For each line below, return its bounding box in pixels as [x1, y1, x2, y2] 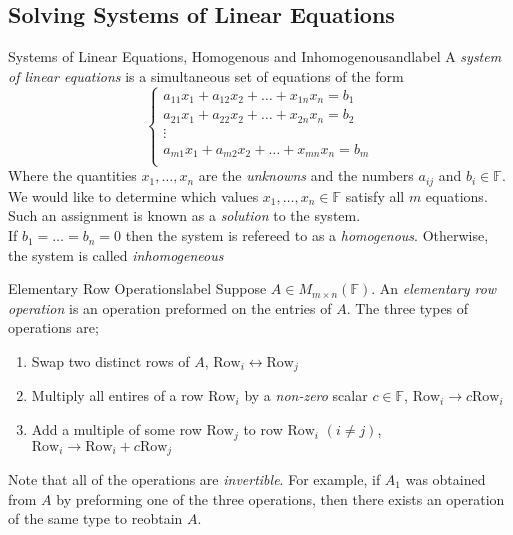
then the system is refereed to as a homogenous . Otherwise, [125, 225, 489, 246]
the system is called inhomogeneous [8, 244, 224, 265]
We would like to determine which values [8, 185, 259, 206]
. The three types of [346, 297, 469, 318]
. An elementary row [371, 278, 497, 299]
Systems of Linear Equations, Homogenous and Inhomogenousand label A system [8, 46, 502, 67]
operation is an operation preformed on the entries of [8, 297, 332, 318]
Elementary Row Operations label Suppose [8, 278, 267, 299]
